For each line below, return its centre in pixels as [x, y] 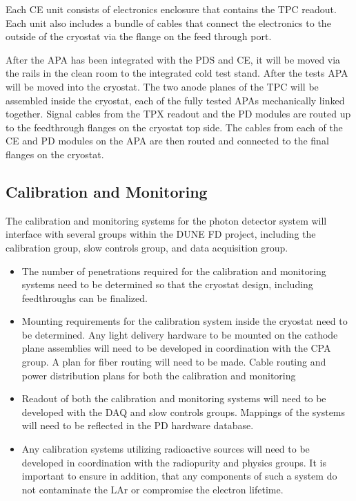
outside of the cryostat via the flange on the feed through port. [139, 36]
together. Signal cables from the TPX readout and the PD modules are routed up [178, 114]
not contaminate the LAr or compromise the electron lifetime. [152, 489]
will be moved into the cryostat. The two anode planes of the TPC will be [162, 86]
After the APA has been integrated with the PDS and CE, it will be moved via [173, 59]
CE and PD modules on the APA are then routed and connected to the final [167, 141]
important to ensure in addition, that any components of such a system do [179, 476]
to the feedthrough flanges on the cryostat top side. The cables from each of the [174, 127]
